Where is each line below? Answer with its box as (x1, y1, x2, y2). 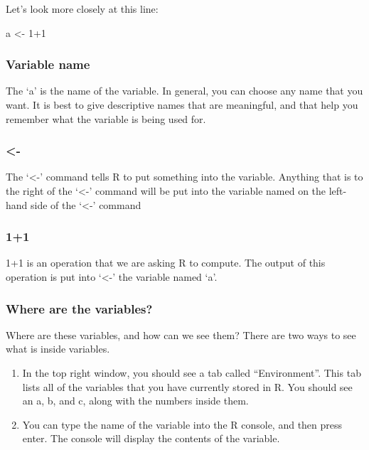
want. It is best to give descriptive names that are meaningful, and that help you (6, 97, 358, 112)
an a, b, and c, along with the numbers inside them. (22, 393, 249, 408)
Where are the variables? (6, 299, 153, 317)
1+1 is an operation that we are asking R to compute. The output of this (6, 255, 326, 270)
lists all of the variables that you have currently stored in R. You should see (22, 379, 353, 394)
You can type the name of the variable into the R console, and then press (22, 417, 343, 432)
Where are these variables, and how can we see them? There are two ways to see (6, 327, 356, 342)
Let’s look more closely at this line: (6, 1, 159, 16)
